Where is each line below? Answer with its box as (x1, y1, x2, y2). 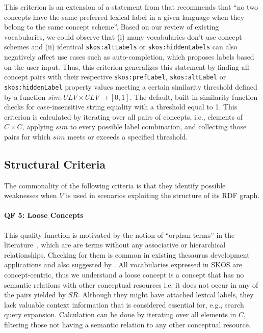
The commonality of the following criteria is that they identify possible (4, 180, 226, 190)
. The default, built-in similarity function (129, 91, 258, 102)
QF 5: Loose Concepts (4, 210, 84, 220)
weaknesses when (4, 190, 57, 201)
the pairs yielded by (4, 289, 66, 300)
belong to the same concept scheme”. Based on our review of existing (4, 21, 219, 32)
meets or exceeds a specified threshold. (67, 131, 188, 142)
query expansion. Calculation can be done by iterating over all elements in (4, 309, 236, 320)
